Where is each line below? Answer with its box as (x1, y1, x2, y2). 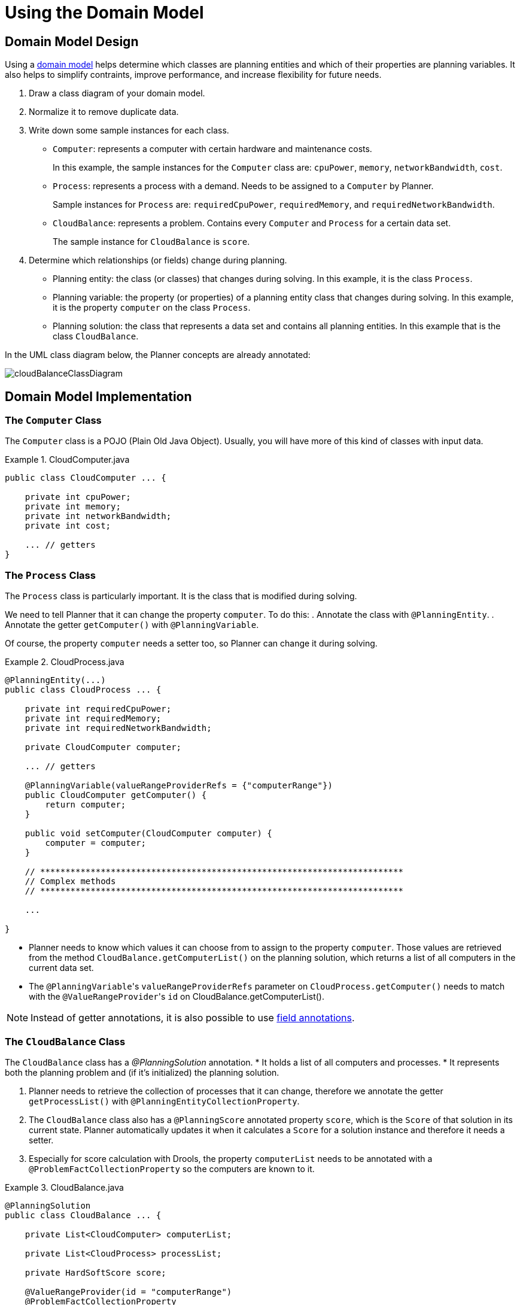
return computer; (45, 800, 126, 810)
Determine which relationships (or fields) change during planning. (29, 255, 287, 266)
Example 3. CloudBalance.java (5, 1182, 124, 1192)
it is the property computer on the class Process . (53, 302, 251, 313)
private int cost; (25, 521, 111, 531)
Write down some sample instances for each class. (29, 125, 229, 136)
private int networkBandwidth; (25, 511, 172, 521)
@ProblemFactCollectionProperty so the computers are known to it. (29, 1163, 315, 1174)
